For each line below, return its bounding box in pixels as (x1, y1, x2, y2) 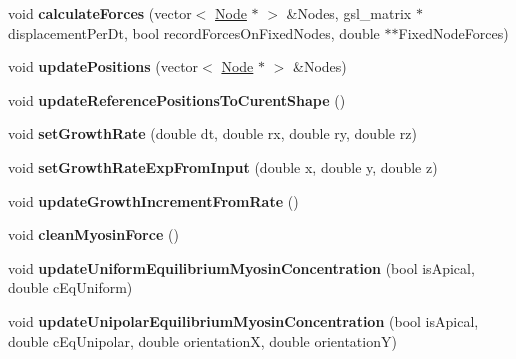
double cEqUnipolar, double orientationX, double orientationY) (8, 330, 397, 351)
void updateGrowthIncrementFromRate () (8, 190, 299, 211)
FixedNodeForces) (398, 22, 509, 43)
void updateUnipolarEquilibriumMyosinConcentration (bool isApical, (8, 310, 479, 331)
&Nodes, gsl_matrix (286, 3, 412, 23)
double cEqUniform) (8, 277, 133, 298)
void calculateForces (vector (8, 3, 192, 23)
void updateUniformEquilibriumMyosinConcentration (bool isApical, (8, 257, 475, 278)
